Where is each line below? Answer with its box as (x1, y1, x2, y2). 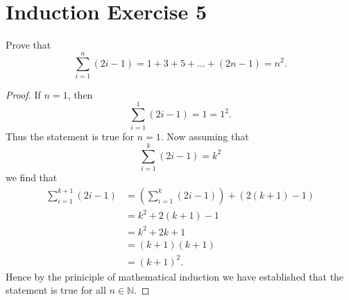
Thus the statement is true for (6, 128, 135, 143)
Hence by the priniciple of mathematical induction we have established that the (6, 269, 344, 283)
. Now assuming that (160, 128, 249, 143)
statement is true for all (6, 283, 106, 297)
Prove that (6, 37, 51, 52)
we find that (6, 170, 58, 185)
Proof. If (6, 87, 41, 101)
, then (67, 87, 93, 101)
